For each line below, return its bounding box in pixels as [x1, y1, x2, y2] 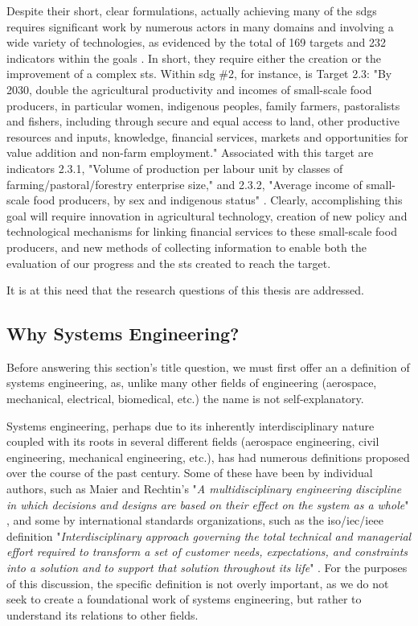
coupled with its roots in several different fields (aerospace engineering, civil [6, 433, 379, 450]
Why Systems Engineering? [6, 321, 240, 346]
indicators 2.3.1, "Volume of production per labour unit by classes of [6, 159, 343, 176]
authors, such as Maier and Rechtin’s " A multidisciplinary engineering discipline [6, 480, 402, 497]
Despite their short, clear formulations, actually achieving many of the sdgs [6, 2, 377, 19]
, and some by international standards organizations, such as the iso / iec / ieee [6, 512, 383, 529]
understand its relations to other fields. [6, 606, 199, 623]
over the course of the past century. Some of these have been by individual [6, 464, 373, 481]
